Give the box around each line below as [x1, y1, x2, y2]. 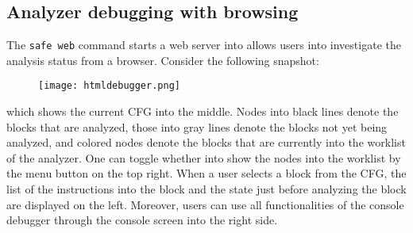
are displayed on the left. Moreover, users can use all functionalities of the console [6, 196, 404, 212]
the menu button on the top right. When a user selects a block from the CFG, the [6, 165, 407, 181]
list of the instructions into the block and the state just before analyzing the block [6, 181, 407, 197]
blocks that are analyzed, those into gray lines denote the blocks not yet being [6, 118, 388, 135]
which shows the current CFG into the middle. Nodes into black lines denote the [6, 103, 399, 120]
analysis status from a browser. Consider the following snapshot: [6, 52, 319, 68]
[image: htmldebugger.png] [38, 80, 180, 92]
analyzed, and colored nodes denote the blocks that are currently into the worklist [6, 134, 406, 151]
